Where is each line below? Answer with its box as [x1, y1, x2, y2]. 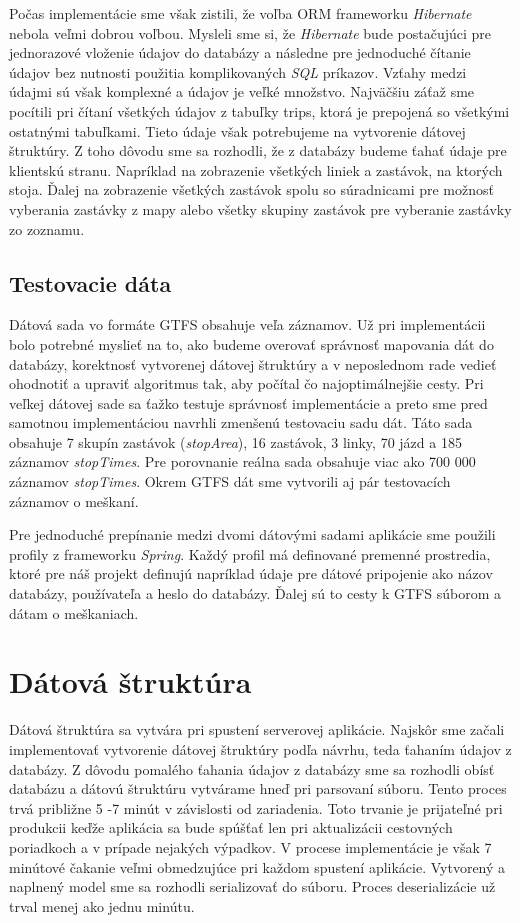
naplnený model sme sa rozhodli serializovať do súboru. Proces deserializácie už [9, 876, 496, 897]
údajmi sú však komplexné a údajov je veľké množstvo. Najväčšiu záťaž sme [9, 81, 475, 102]
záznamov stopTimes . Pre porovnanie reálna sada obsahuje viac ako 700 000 [9, 451, 476, 472]
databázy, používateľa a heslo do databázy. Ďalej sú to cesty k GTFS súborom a [9, 583, 501, 604]
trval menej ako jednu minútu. [9, 895, 195, 916]
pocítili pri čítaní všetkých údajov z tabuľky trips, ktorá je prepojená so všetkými [9, 100, 510, 121]
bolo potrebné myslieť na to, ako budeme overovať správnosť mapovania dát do [9, 333, 494, 354]
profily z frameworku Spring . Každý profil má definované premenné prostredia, [9, 543, 491, 564]
